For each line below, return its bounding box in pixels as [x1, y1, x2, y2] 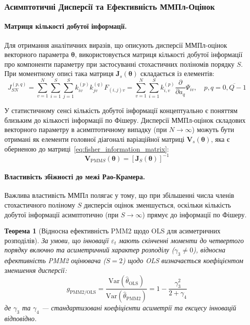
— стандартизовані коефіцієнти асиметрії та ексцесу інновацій [41, 303, 236, 313]
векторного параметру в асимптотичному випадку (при [4, 124, 167, 134]
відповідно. [4, 313, 37, 324]
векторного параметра [4, 49, 69, 59]
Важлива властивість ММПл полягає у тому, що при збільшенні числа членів [4, 190, 234, 200]
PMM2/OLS [70, 289, 96, 295]
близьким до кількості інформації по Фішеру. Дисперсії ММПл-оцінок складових [4, 115, 246, 125]
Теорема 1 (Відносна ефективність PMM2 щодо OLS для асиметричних [4, 226, 221, 236]
